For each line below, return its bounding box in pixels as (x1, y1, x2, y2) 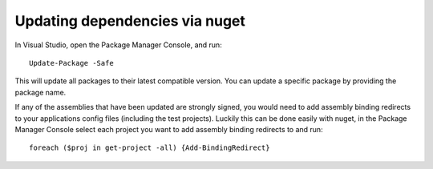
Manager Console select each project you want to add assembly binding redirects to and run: (14, 124, 324, 134)
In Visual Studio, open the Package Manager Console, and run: (14, 40, 222, 50)
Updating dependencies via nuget (14, 12, 246, 30)
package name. (14, 87, 67, 97)
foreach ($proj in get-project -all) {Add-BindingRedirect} (29, 143, 270, 152)
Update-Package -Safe (29, 58, 114, 67)
